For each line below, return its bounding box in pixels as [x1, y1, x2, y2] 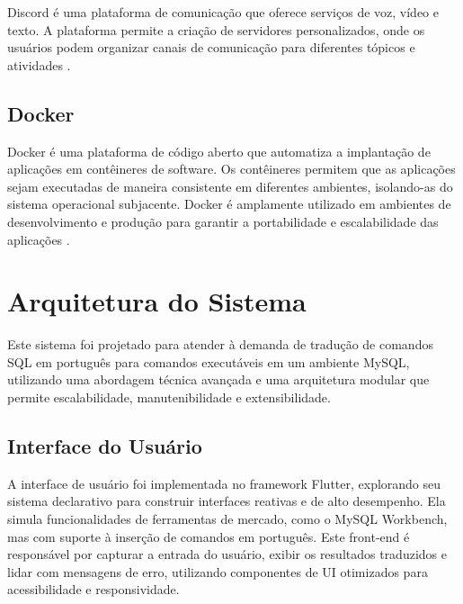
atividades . [7, 55, 71, 74]
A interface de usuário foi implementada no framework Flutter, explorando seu [7, 473, 441, 492]
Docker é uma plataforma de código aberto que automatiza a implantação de [7, 141, 431, 160]
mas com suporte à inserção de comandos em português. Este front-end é [7, 527, 410, 545]
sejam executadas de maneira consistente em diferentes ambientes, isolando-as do [7, 176, 453, 195]
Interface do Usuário [7, 432, 202, 460]
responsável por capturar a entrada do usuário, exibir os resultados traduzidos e [7, 545, 447, 563]
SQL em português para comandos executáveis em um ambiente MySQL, [7, 352, 410, 371]
